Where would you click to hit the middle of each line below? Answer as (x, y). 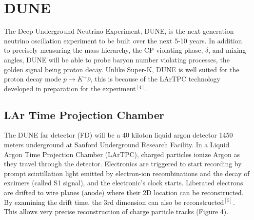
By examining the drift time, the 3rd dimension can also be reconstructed (114, 202)
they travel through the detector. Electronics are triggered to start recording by (123, 164)
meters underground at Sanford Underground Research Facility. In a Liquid (117, 145)
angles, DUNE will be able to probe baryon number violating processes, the (117, 59)
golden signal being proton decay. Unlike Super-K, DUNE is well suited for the (122, 69)
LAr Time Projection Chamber (84, 114)
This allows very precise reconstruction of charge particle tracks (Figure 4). (116, 211)
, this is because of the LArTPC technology (156, 79)
